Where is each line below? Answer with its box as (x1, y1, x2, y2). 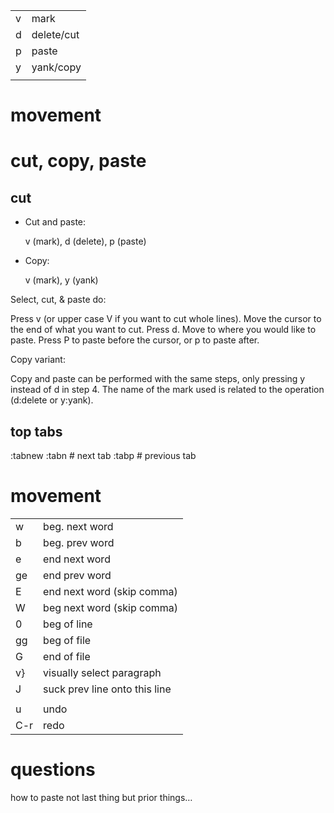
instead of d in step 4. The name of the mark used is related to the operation (10, 384, 325, 396)
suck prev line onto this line (43, 682, 172, 696)
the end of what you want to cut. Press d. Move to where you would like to (10, 324, 317, 336)
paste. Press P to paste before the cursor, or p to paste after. (10, 334, 260, 346)
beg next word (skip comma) (43, 600, 179, 614)
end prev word (43, 568, 112, 582)
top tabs (10, 423, 63, 440)
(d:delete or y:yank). (10, 394, 94, 406)
